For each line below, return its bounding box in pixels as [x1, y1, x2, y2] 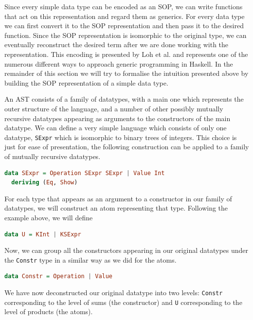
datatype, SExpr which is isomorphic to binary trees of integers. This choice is [4, 132, 237, 142]
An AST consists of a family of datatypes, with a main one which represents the [4, 94, 244, 104]
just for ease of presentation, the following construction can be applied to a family [4, 142, 249, 152]
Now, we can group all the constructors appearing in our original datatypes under [4, 245, 249, 255]
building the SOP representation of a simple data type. [4, 77, 168, 88]
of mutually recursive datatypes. [4, 151, 101, 161]
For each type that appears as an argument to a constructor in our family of [4, 193, 232, 203]
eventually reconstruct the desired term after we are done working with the [4, 39, 229, 50]
